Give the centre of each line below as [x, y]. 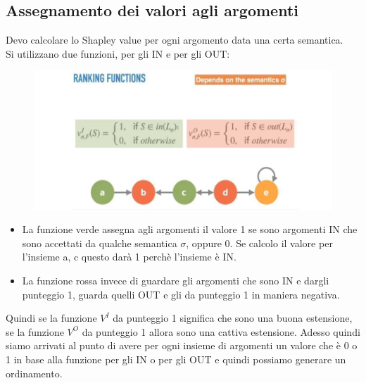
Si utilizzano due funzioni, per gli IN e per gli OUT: [118, 53]
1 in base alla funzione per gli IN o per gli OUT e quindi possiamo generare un [176, 359]
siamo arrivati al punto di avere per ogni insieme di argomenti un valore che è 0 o [182, 345]
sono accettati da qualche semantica [100, 243]
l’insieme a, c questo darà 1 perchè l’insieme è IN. [129, 257]
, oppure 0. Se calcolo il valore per [259, 243]
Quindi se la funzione [51, 318]
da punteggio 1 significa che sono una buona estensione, [233, 318]
